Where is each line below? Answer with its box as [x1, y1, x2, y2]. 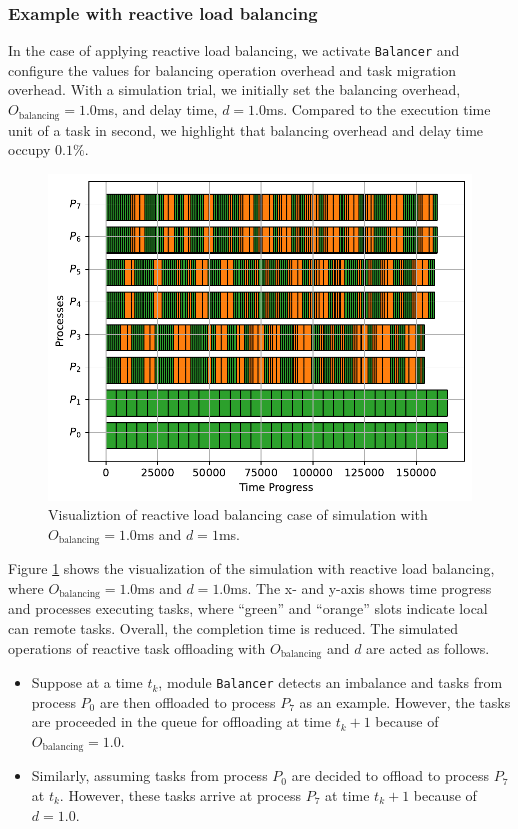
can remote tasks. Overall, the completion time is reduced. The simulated [8, 618, 458, 639]
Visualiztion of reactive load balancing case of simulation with [48, 504, 428, 525]
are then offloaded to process [99, 691, 276, 712]
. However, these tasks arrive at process [59, 785, 302, 805]
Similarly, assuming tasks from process [31, 765, 268, 786]
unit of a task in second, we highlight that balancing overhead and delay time [8, 119, 484, 140]
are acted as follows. [366, 637, 490, 658]
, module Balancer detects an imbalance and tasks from [158, 672, 503, 693]
